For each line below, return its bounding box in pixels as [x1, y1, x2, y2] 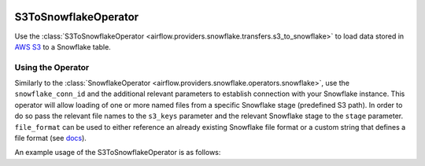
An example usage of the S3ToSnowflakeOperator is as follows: [14, 148, 221, 157]
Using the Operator [14, 61, 90, 72]
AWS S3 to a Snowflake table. [14, 42, 112, 51]
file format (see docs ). [14, 134, 87, 142]
